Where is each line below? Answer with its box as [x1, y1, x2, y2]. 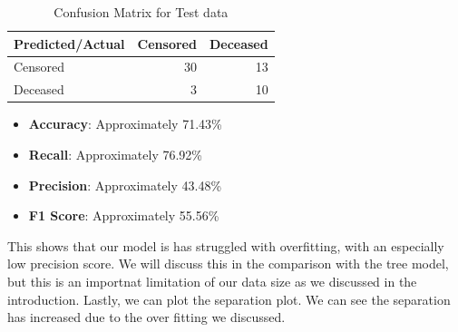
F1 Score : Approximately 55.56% [28, 206, 219, 225]
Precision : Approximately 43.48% [28, 175, 222, 194]
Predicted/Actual [14, 34, 125, 53]
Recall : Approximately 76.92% [28, 144, 202, 163]
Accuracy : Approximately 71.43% [28, 114, 222, 133]
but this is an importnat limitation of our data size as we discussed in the [7, 271, 417, 290]
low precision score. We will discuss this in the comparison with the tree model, [7, 254, 449, 273]
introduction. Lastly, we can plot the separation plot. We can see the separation [7, 289, 451, 308]
